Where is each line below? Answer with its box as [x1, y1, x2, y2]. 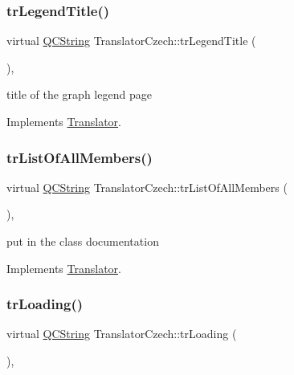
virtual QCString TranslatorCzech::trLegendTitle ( [6, 32, 256, 49]
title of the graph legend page [6, 86, 152, 103]
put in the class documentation [6, 233, 159, 249]
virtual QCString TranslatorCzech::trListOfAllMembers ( [6, 178, 288, 195]
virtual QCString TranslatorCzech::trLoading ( [6, 325, 237, 342]
